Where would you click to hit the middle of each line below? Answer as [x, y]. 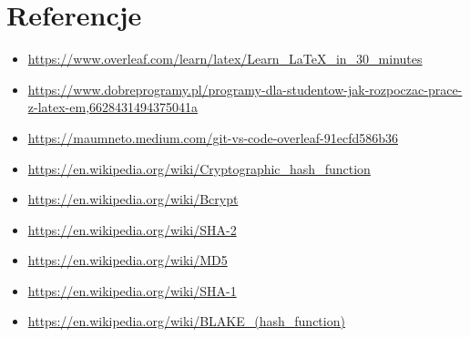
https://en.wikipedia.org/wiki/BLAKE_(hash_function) [186, 321]
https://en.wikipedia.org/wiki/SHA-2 [132, 229]
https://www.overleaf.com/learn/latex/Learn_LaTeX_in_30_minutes [225, 59]
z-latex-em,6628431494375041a [113, 107]
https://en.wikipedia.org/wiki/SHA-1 [132, 290]
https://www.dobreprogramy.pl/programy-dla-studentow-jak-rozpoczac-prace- [245, 89]
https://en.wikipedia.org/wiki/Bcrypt [133, 199]
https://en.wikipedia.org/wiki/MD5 [128, 260]
